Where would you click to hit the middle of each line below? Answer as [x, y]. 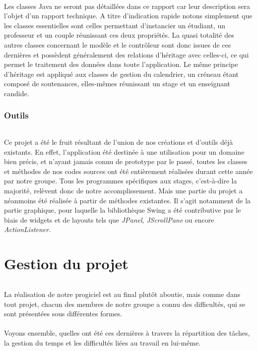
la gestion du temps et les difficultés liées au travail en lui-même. [102, 342]
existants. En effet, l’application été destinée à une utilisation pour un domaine [124, 151]
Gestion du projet [66, 263]
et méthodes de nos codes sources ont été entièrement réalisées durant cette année [128, 171]
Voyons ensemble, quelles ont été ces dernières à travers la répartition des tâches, [127, 333]
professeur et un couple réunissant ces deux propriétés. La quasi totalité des [119, 35]
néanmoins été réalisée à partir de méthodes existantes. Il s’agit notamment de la [128, 200]
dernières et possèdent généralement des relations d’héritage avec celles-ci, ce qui [127, 54]
